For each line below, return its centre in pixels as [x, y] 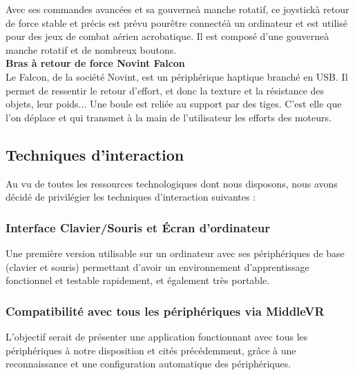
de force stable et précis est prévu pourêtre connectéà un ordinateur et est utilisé [176, 22]
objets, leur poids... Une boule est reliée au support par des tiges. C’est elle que [174, 104]
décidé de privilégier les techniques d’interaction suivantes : [131, 197]
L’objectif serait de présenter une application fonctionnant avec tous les [157, 336]
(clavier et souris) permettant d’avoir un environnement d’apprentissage [157, 266]
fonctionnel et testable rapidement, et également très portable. [138, 280]
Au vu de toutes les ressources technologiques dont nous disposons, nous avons [172, 183]
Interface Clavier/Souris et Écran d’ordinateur [138, 227]
